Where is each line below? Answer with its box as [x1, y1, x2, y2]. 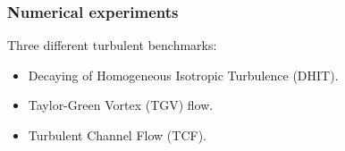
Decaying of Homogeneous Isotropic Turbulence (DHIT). [28, 65, 339, 84]
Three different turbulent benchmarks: [7, 36, 217, 55]
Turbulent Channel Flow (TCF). [28, 126, 206, 144]
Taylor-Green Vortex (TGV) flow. [28, 96, 214, 114]
